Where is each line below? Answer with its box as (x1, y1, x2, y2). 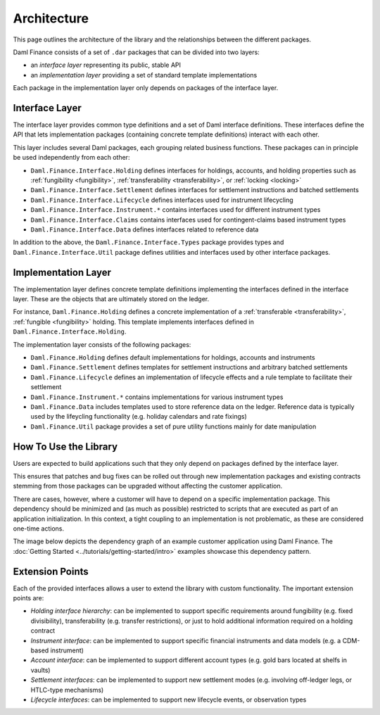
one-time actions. (13, 524, 65, 533)
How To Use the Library (13, 441, 118, 453)
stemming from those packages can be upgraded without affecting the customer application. (13, 482, 283, 491)
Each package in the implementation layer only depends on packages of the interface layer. (13, 84, 279, 92)
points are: (13, 594, 44, 602)
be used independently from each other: (13, 153, 130, 162)
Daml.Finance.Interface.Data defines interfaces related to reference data (30, 225, 259, 234)
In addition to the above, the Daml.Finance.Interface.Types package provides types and (13, 238, 284, 246)
